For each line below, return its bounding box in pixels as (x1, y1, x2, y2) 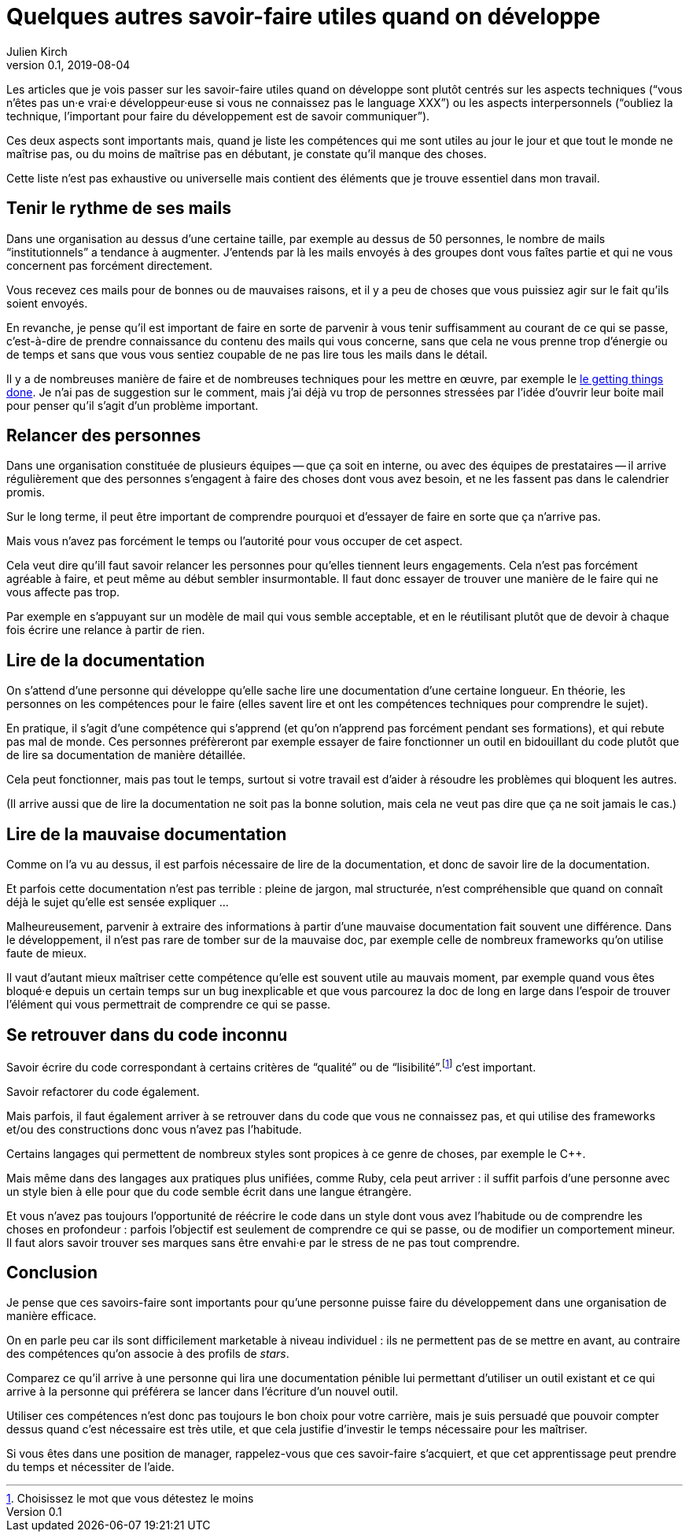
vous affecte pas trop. (6, 585, 120, 599)
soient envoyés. (6, 296, 88, 310)
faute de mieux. (6, 946, 87, 961)
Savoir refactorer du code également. (6, 1084, 200, 1098)
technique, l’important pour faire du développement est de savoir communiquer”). (6, 109, 430, 123)
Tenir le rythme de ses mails (6, 198, 231, 219)
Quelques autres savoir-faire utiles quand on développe (6, 3, 601, 30)
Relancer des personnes (6, 426, 201, 446)
